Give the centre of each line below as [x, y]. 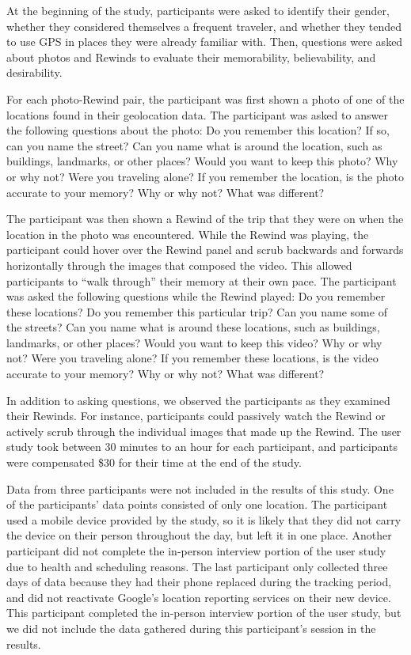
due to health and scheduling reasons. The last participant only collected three [197, 566]
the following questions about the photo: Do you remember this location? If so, [198, 130]
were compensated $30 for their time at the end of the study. [154, 462]
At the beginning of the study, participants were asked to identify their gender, [198, 10]
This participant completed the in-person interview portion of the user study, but [204, 613]
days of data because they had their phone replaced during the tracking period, [199, 582]
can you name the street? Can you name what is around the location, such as [194, 145]
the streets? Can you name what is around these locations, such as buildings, [193, 327]
